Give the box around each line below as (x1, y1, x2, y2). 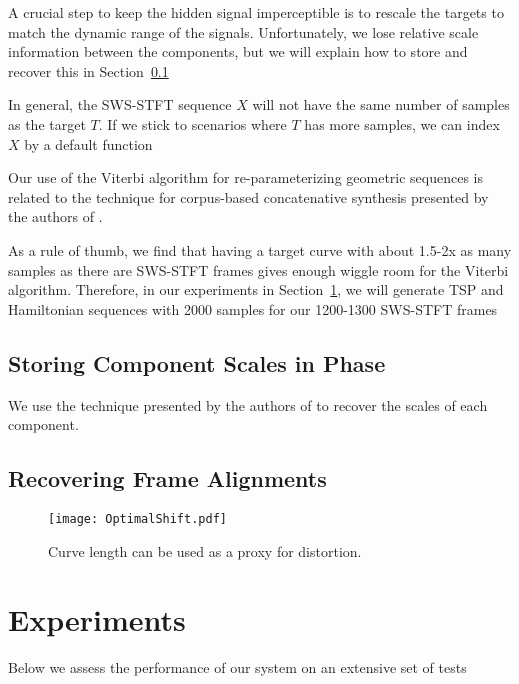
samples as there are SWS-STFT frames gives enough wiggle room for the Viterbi (8, 259, 509, 280)
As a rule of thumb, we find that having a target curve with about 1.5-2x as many (8, 239, 512, 260)
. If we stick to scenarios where (98, 113, 287, 134)
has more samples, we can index (304, 113, 500, 134)
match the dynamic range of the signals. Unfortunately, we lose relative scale (8, 21, 479, 42)
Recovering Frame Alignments (8, 463, 327, 494)
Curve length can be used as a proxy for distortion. (48, 540, 362, 561)
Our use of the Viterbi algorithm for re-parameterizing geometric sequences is (8, 167, 484, 188)
